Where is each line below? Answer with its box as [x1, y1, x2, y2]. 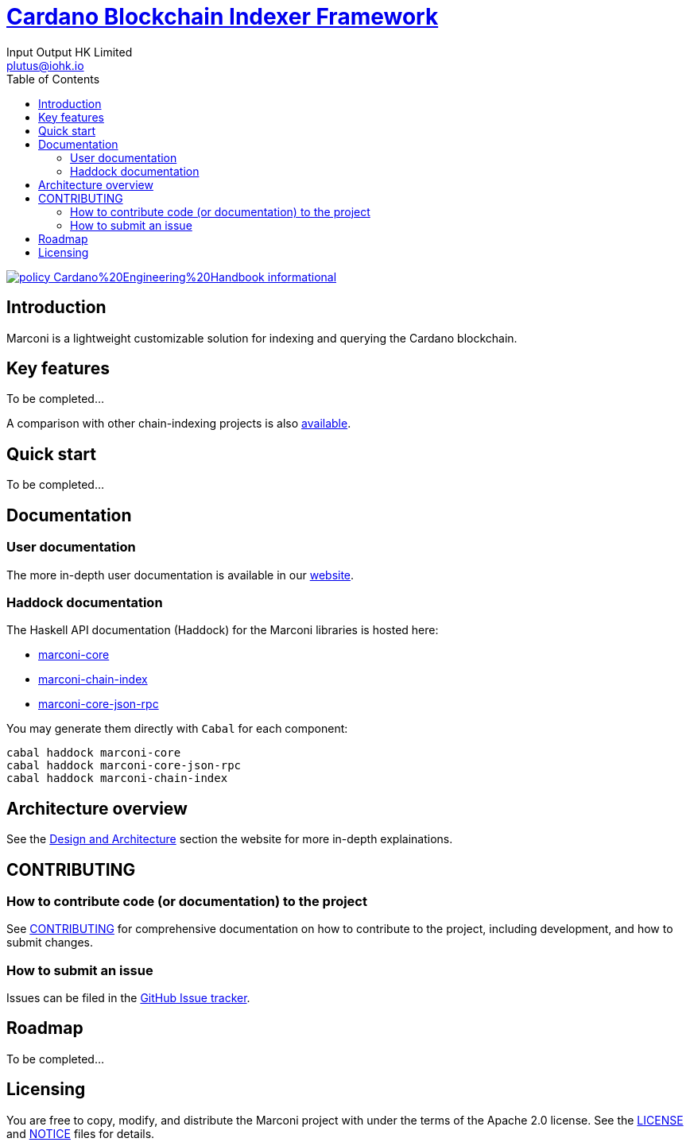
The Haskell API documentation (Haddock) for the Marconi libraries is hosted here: [6, 623, 439, 637]
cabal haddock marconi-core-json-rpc [6, 759, 242, 772]
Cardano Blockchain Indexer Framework [6, 3, 439, 30]
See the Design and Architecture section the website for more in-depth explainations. [6, 832, 453, 846]
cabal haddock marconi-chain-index [6, 772, 228, 785]
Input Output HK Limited [6, 45, 133, 59]
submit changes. [6, 935, 93, 950]
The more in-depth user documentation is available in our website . [6, 567, 355, 582]
